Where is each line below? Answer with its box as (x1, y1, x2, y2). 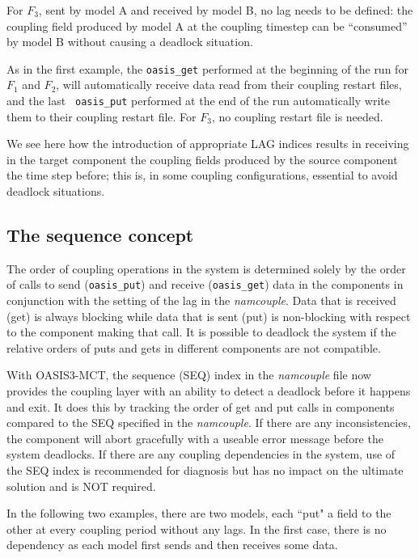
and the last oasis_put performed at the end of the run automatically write (6, 92, 390, 109)
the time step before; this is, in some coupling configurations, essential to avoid (6, 167, 398, 184)
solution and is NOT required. (6, 477, 156, 494)
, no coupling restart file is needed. (211, 108, 383, 125)
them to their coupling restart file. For (6, 108, 197, 125)
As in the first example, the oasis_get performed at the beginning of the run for (6, 60, 408, 77)
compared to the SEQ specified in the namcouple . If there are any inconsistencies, (6, 414, 411, 431)
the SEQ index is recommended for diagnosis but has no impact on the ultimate (6, 462, 404, 479)
